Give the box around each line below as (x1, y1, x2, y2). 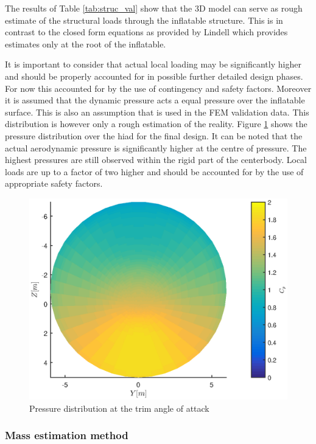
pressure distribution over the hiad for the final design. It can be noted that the (5, 129, 303, 142)
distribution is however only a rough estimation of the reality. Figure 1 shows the (5, 117, 307, 130)
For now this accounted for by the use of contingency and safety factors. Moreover (5, 82, 312, 94)
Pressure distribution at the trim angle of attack (29, 401, 209, 414)
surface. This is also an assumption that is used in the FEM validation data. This (5, 105, 309, 118)
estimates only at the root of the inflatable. (5, 37, 166, 50)
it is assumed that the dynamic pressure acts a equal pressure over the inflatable (5, 94, 305, 106)
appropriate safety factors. (5, 177, 103, 190)
